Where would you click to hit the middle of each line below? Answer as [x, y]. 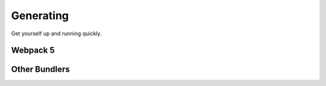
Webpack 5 [33, 50]
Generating [40, 16]
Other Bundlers [40, 70]
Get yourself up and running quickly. [56, 33]
